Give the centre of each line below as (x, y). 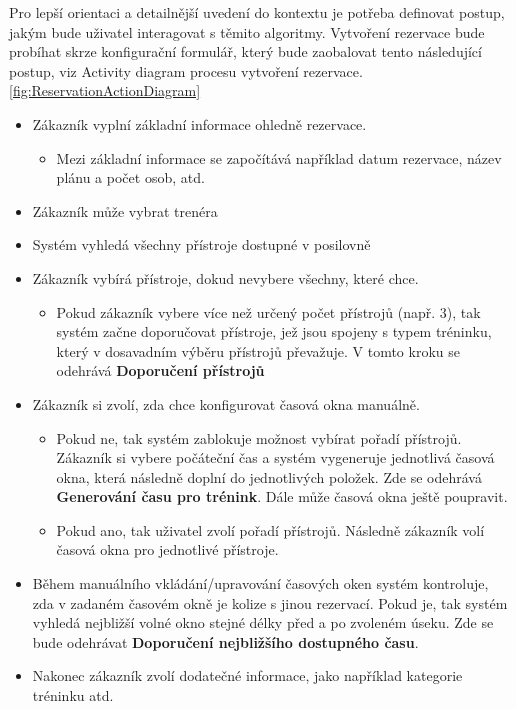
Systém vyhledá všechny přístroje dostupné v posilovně (201, 244)
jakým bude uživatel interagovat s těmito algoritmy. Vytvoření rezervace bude (247, 31)
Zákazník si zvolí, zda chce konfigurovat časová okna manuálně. (226, 403)
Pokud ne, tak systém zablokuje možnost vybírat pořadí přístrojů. (259, 437)
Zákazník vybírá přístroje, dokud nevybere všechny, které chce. (225, 277)
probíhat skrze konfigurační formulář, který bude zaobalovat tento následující (245, 51)
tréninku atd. (73, 695)
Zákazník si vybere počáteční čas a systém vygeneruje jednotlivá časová (275, 457)
